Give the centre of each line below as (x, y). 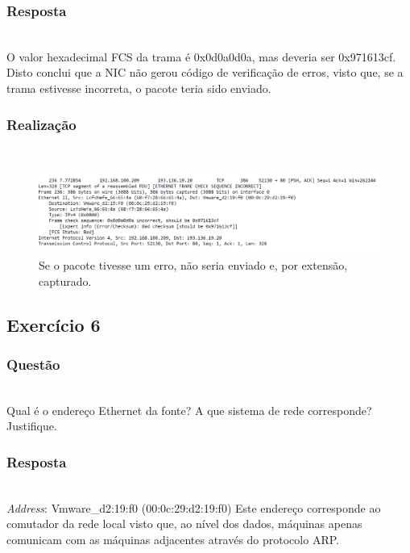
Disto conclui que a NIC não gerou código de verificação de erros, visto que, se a (205, 72)
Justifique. (32, 426)
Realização (41, 124)
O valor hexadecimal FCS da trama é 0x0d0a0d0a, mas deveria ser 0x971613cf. (201, 56)
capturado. (65, 281)
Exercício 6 (54, 324)
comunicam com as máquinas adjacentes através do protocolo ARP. (173, 539)
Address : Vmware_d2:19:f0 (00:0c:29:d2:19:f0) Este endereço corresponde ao (194, 507)
